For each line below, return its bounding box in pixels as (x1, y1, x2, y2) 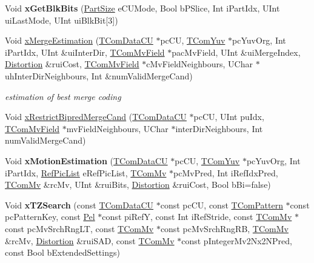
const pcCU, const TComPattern (160, 198, 283, 211)
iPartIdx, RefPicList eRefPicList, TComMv (5, 166, 167, 179)
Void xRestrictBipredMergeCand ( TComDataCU (5, 110, 187, 123)
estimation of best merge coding (5, 90, 121, 102)
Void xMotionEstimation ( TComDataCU (5, 154, 168, 167)
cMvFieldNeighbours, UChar (146, 58, 253, 70)
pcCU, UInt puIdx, (193, 110, 264, 123)
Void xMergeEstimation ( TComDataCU (5, 34, 153, 47)
